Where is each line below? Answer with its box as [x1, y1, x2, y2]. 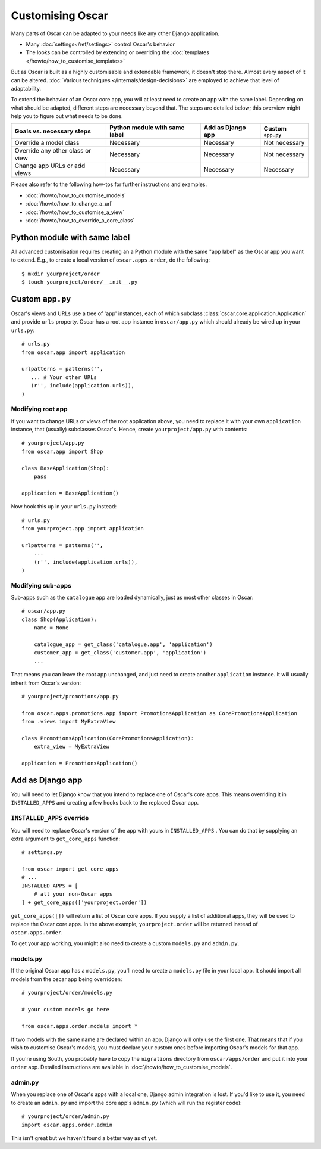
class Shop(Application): [21, 616, 97, 623]
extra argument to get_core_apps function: [11, 835, 121, 842]
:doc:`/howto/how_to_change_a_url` [26, 200, 113, 207]
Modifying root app [11, 405, 68, 414]
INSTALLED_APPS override [11, 814, 89, 822]
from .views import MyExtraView [21, 718, 116, 725]
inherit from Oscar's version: [11, 679, 81, 687]
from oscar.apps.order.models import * [21, 1023, 138, 1029]
